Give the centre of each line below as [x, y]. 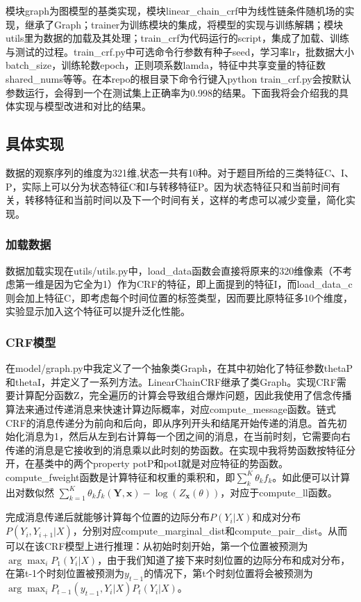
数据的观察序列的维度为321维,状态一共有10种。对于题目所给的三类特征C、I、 [180, 172]
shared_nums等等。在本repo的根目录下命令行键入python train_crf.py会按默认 [178, 78]
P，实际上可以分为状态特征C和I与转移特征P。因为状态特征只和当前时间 [168, 186]
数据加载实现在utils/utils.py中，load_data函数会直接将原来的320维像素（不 [174, 270]
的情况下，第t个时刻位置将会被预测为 [228, 573]
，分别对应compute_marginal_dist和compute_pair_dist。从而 [210, 531]
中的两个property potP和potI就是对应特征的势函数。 [171, 463]
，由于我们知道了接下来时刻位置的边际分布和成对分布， [224, 559]
